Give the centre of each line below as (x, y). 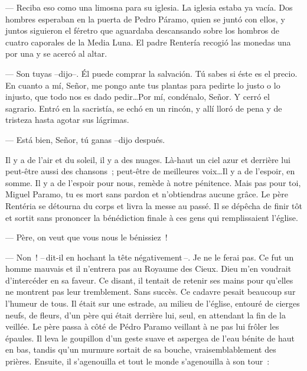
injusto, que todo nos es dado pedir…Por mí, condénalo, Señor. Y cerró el (138, 97)
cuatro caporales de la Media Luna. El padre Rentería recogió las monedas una (148, 42)
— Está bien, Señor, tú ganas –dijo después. (85, 139)
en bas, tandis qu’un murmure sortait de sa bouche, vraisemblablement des (141, 349)
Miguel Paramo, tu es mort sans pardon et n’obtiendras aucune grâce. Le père (147, 194)
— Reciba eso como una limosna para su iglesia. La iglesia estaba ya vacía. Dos (149, 7)
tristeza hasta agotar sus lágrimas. (67, 120)
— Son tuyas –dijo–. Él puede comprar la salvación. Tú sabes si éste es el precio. (151, 73)
